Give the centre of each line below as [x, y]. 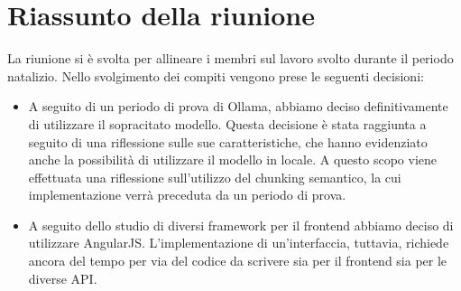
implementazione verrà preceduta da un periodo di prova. [187, 195]
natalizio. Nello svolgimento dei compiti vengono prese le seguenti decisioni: [216, 75]
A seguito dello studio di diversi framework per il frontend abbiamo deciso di [241, 225]
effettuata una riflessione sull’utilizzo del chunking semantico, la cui [215, 177]
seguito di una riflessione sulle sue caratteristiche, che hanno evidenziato [228, 141]
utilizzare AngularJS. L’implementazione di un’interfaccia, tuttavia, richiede [239, 243]
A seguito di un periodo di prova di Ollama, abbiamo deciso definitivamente [238, 106]
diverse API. [63, 278]
